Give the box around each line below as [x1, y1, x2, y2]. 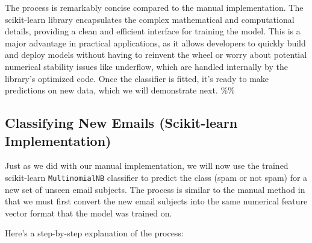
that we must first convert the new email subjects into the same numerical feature [5, 195, 308, 207]
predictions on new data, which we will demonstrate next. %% [5, 84, 235, 96]
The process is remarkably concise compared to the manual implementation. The [5, 1, 304, 13]
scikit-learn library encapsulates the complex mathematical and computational [5, 13, 295, 25]
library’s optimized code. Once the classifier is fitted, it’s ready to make [5, 72, 269, 84]
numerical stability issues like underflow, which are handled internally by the [5, 60, 288, 72]
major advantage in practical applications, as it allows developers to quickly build [5, 36, 306, 49]
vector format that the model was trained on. [5, 206, 172, 219]
